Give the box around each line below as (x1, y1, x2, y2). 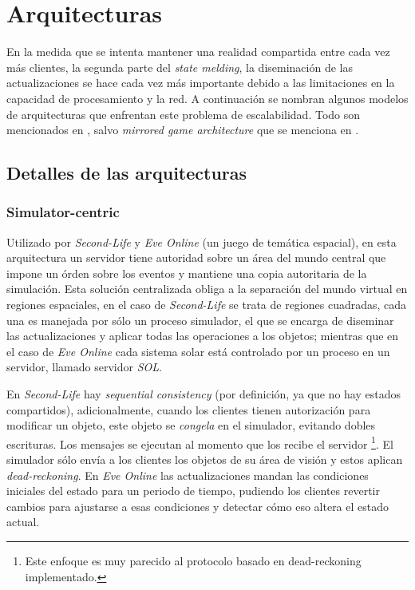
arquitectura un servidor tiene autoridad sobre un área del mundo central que (6, 249, 386, 266)
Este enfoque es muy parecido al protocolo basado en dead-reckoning (25, 552, 362, 569)
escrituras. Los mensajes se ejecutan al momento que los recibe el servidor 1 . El (6, 433, 393, 452)
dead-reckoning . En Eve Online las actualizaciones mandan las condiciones (6, 466, 369, 483)
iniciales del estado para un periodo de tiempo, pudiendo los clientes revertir (6, 482, 380, 499)
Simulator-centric (6, 202, 120, 222)
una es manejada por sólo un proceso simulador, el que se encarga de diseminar (6, 311, 394, 328)
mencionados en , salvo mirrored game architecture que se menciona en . (6, 121, 359, 138)
